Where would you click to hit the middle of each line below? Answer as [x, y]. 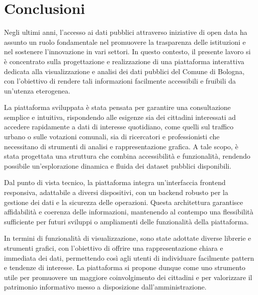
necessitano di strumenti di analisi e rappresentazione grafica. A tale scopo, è [121, 146]
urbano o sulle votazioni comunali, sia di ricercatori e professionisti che [112, 137]
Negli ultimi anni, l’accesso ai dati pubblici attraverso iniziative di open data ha [126, 32]
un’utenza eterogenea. [37, 90]
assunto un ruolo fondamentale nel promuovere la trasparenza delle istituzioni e [125, 42]
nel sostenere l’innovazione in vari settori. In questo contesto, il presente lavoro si [128, 51]
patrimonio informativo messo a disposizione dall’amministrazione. [105, 287]
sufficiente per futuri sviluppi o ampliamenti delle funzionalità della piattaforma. [127, 221]
